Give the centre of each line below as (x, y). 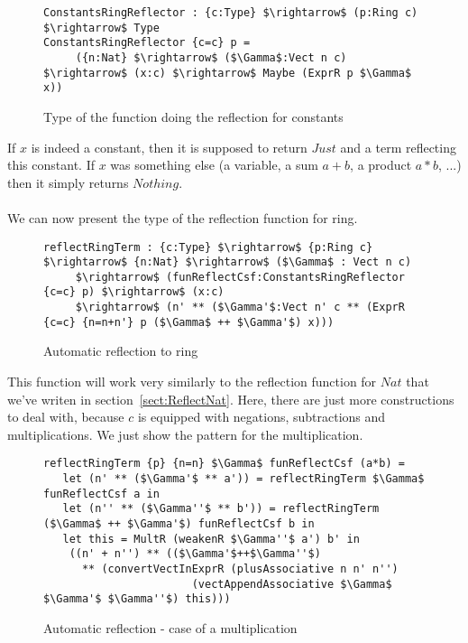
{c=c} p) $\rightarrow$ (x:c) (134, 292)
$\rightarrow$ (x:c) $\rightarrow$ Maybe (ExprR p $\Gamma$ (228, 73)
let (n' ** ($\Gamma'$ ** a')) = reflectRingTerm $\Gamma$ (243, 479)
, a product (381, 165)
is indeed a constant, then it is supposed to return (169, 147)
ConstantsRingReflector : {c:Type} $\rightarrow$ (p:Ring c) (231, 13)
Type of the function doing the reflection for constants (193, 116)
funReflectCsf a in (101, 494)
